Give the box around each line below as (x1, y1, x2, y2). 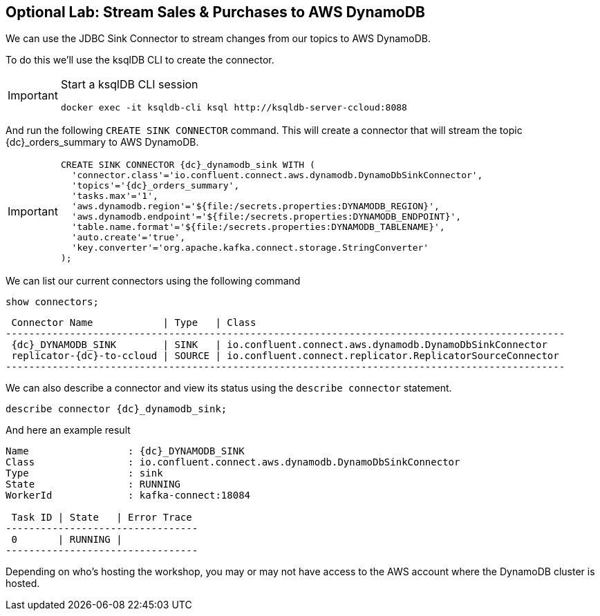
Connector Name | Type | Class (11, 317, 256, 329)
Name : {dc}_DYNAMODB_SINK (6, 445, 245, 457)
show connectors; (6, 296, 99, 308)
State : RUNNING (6, 479, 180, 490)
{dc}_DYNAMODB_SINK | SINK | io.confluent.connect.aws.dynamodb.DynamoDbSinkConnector (11, 339, 547, 351)
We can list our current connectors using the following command (6, 275, 301, 287)
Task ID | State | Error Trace (11, 512, 192, 523)
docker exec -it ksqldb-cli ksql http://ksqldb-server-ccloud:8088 (60, 102, 407, 113)
